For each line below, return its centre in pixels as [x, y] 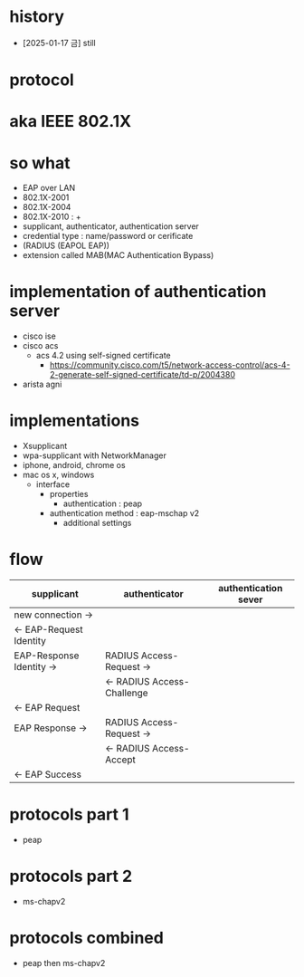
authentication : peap [103, 503]
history [37, 17]
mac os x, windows [58, 475]
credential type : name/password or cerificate [108, 236]
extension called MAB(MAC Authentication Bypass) [118, 255]
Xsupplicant [45, 446]
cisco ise [39, 336]
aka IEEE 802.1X [71, 122]
